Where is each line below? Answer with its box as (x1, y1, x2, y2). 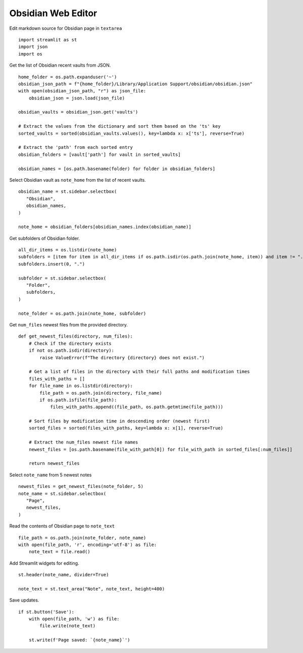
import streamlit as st (18, 37, 77, 42)
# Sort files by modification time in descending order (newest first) (28, 418, 210, 424)
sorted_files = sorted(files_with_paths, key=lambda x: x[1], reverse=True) (28, 425, 224, 431)
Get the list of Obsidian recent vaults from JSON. (9, 62, 111, 68)
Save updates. (9, 597, 39, 603)
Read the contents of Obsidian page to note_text (9, 523, 115, 529)
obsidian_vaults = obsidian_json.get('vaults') (18, 109, 138, 115)
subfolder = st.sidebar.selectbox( (18, 275, 107, 281)
